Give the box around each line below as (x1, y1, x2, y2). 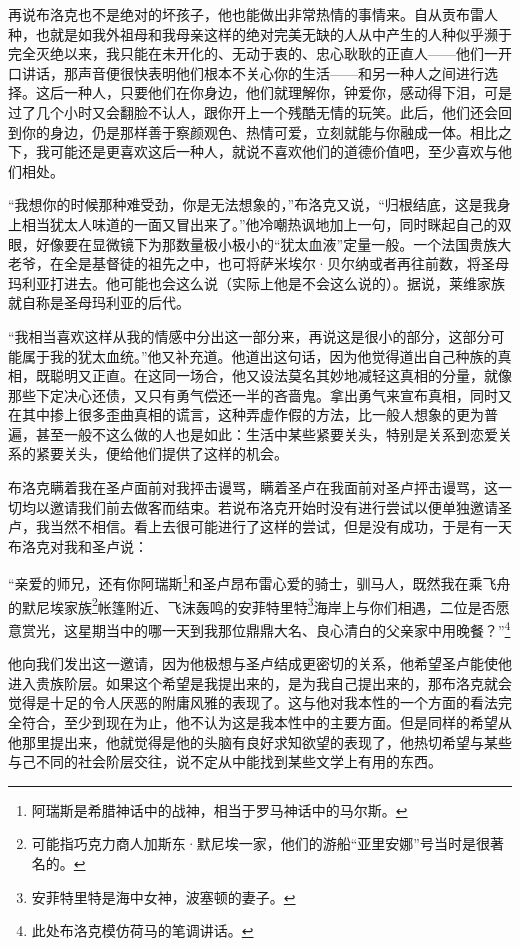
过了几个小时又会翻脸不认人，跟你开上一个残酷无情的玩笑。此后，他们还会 (8, 101, 498, 122)
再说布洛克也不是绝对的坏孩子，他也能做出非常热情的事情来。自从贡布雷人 (8, 4, 498, 24)
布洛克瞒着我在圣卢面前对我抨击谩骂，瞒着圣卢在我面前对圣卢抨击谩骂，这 (8, 477, 498, 498)
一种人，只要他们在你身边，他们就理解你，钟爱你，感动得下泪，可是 (63, 82, 512, 103)
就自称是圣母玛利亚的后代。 (8, 292, 190, 313)
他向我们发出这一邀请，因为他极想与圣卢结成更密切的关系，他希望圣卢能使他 (8, 653, 512, 674)
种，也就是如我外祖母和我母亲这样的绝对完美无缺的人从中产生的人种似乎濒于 (8, 23, 512, 44)
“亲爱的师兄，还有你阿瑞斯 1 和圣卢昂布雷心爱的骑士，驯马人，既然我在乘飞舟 (8, 570, 511, 594)
